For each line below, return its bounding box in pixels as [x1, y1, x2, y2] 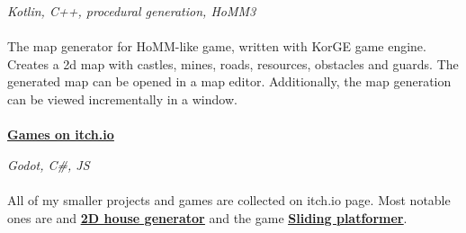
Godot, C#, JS [7, 155, 90, 174]
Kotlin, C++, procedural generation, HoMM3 [7, 2, 256, 20]
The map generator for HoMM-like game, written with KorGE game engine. [7, 37, 426, 56]
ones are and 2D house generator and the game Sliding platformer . [7, 208, 408, 227]
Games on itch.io [7, 125, 114, 144]
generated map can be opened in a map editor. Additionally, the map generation [7, 72, 452, 91]
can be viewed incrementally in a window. [7, 89, 237, 108]
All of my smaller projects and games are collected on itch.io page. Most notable [7, 190, 451, 209]
